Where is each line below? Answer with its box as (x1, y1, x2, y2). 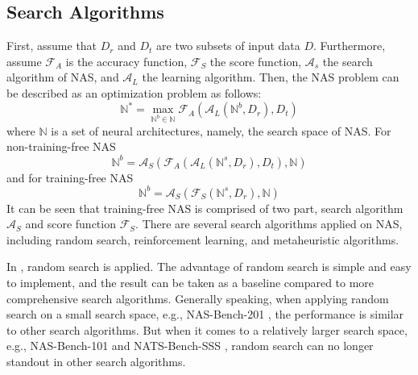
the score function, (209, 52, 302, 69)
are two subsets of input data (156, 37, 300, 54)
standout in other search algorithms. (6, 352, 186, 369)
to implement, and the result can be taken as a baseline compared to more (6, 274, 375, 291)
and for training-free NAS (6, 169, 134, 185)
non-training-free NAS (6, 138, 116, 155)
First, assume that (6, 37, 97, 54)
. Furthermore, (313, 37, 386, 54)
